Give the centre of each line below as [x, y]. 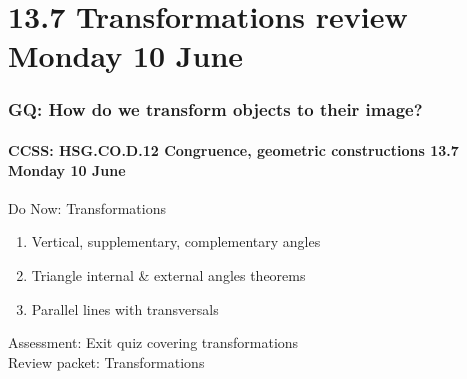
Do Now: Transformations [87, 207]
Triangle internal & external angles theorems [168, 274]
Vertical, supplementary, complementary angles [176, 241]
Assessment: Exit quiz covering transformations [153, 342]
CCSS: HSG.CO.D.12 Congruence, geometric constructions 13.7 [233, 150]
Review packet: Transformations [106, 361]
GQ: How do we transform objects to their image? [215, 109]
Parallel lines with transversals [125, 308]
